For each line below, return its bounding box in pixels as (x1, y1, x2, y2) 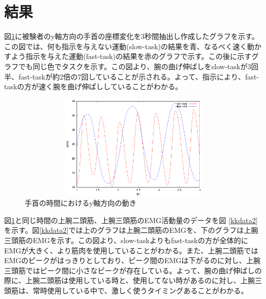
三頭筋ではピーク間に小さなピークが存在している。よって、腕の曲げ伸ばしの (4, 265, 262, 275)
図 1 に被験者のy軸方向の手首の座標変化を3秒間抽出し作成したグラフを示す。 (4, 31, 259, 42)
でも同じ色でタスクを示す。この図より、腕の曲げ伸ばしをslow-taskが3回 (18, 61, 258, 71)
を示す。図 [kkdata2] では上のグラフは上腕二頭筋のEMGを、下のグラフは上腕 (4, 225, 258, 235)
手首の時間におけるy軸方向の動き (25, 197, 137, 208)
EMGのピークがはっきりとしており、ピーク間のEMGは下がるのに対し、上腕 (4, 255, 261, 266)
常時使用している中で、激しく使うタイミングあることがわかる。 (32, 285, 249, 295)
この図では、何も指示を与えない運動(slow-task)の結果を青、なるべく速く (4, 41, 248, 51)
